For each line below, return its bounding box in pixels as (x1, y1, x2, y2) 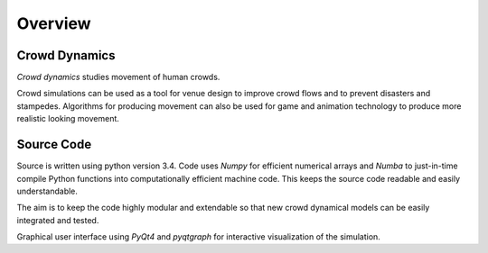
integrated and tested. (16, 214, 99, 225)
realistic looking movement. (16, 113, 119, 124)
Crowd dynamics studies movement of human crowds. (16, 72, 221, 83)
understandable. (16, 185, 79, 196)
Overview (16, 14, 91, 33)
